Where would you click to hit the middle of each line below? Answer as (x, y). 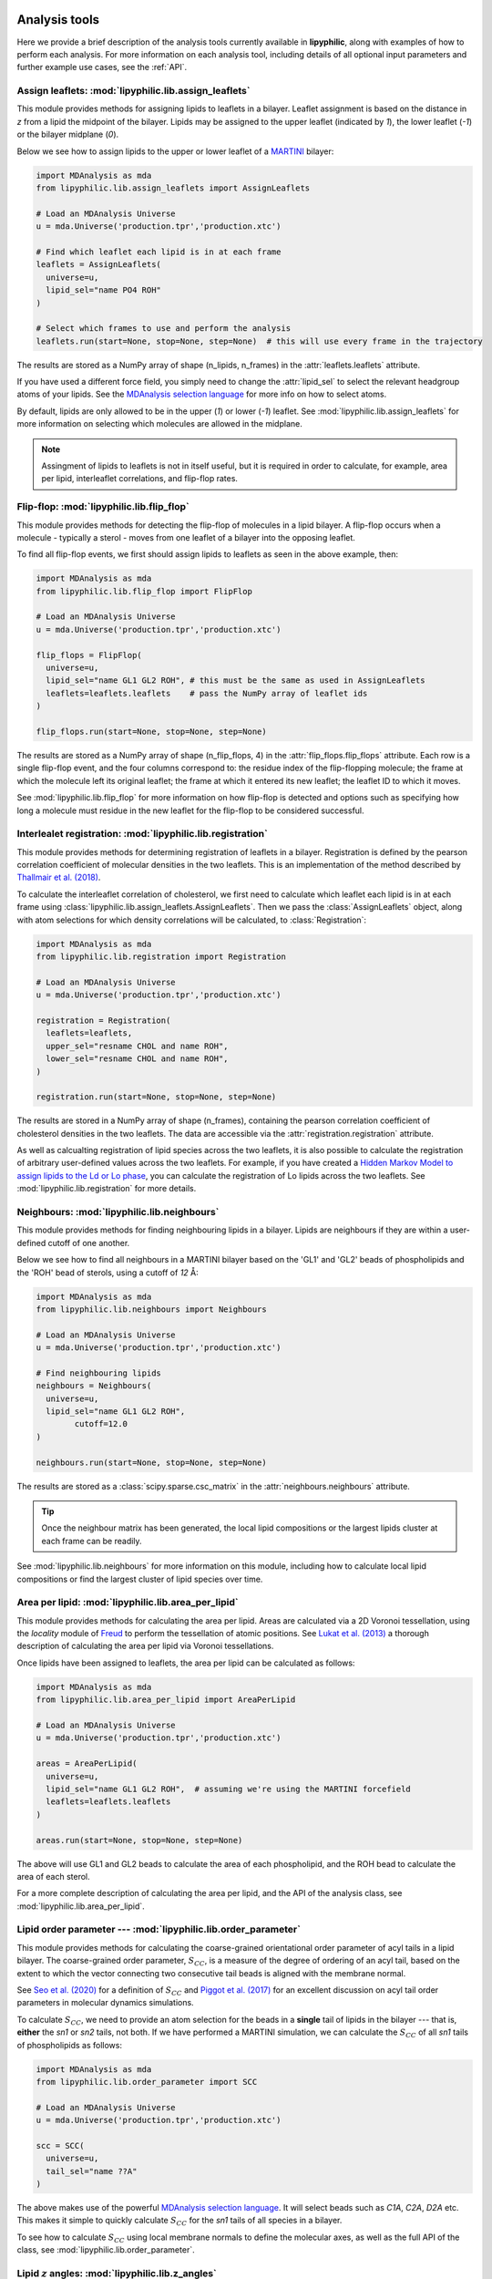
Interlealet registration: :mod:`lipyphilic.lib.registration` (142, 834)
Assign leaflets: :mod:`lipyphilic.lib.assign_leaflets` (133, 91)
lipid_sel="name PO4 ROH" (103, 290)
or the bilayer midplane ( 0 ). (68, 134)
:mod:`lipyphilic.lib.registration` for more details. (107, 1189)
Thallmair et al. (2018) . (59, 877)
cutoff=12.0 (101, 1424)
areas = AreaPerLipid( (87, 1763)
